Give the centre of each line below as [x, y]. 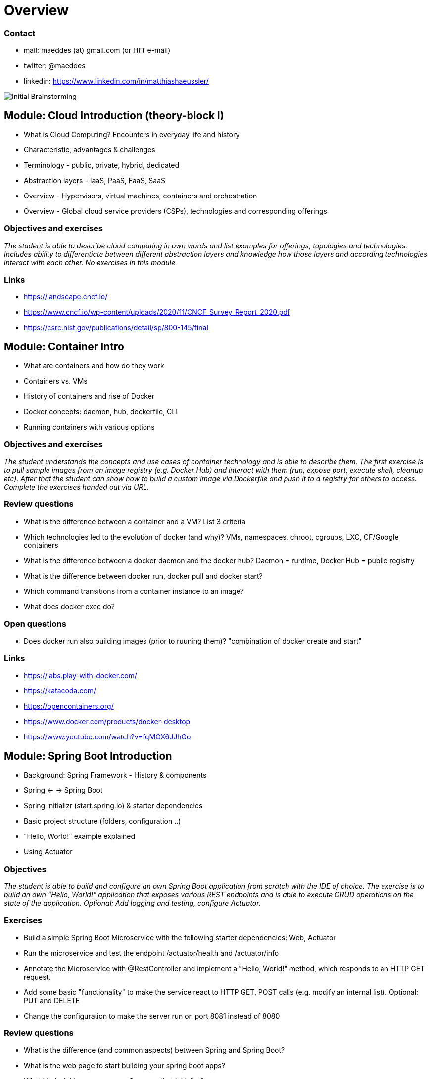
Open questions [35, 624]
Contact [20, 33]
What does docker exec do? [70, 606]
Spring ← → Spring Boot [63, 790]
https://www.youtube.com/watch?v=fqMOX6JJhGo [107, 737]
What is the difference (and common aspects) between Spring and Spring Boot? [154, 1050]
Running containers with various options [89, 427]
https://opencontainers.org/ [69, 706]
